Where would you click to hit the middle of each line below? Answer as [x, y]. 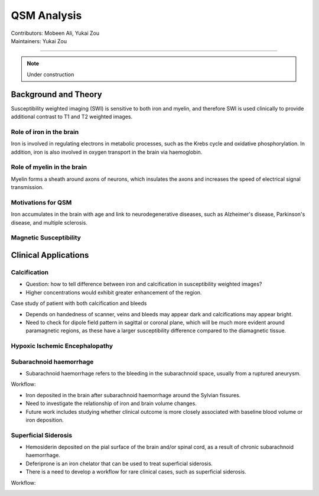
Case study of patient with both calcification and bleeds [79, 303]
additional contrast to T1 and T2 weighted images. [72, 117]
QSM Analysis [46, 15]
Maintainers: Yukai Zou [39, 41]
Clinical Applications [50, 255]
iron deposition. [45, 420]
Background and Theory [57, 94]
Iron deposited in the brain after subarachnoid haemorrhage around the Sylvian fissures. [133, 395]
